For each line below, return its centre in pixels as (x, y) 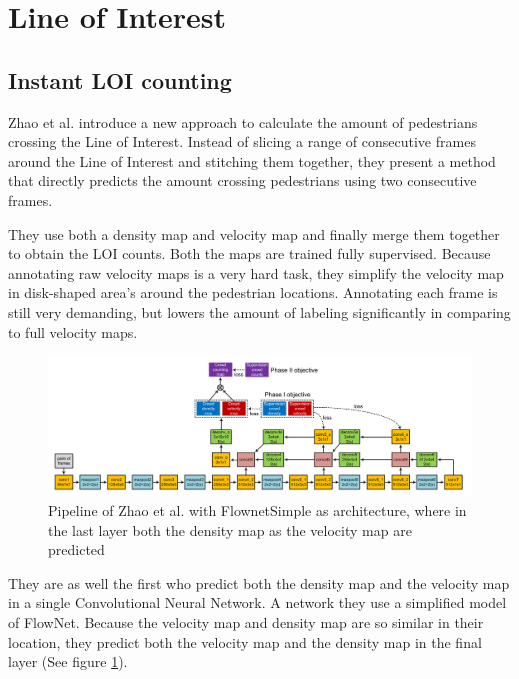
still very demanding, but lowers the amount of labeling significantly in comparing (259, 311)
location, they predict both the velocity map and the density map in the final (245, 641)
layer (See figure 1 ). (68, 661)
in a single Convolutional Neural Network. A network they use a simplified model (257, 602)
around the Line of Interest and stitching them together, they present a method (252, 160)
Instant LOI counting (120, 79)
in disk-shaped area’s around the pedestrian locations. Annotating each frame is (253, 292)
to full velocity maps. (73, 331)
